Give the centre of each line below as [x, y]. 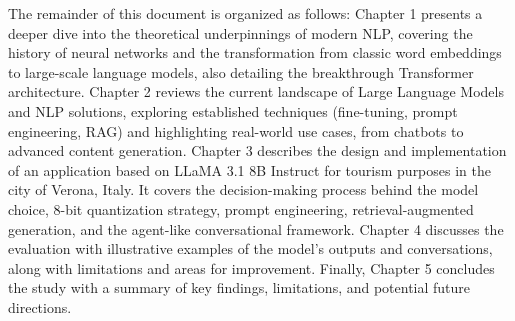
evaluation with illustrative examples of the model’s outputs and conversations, [250, 248]
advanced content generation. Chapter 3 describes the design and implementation [257, 150]
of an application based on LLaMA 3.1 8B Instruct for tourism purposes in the [249, 169]
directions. [40, 306]
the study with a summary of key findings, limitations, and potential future [239, 287]
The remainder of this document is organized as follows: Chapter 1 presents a [245, 13]
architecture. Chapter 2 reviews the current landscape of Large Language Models [256, 91]
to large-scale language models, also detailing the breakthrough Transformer [241, 71]
